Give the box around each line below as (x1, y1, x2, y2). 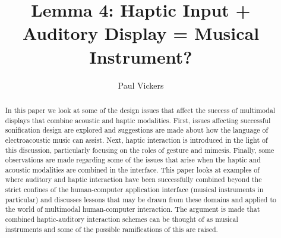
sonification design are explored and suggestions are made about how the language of (5, 125, 269, 135)
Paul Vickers (118, 79, 164, 91)
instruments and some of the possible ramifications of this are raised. (5, 224, 218, 234)
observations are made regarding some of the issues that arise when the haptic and (5, 155, 261, 165)
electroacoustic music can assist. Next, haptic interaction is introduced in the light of (5, 134, 268, 145)
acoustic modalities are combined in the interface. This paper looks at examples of (5, 164, 260, 174)
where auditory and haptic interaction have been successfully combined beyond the (5, 174, 262, 184)
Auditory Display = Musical (22, 21, 260, 45)
